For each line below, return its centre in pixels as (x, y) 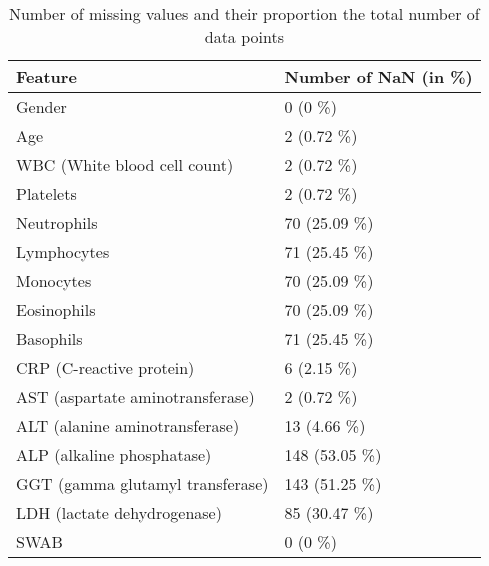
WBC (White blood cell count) (125, 164)
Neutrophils (57, 222)
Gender (41, 106)
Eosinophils (56, 309)
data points (244, 36)
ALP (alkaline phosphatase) (114, 454)
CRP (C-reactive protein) (105, 367)
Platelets (46, 193)
